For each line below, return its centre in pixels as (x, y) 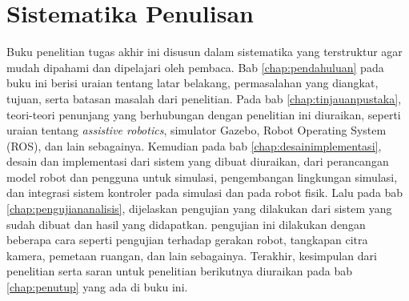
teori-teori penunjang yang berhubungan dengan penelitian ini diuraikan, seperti (204, 114)
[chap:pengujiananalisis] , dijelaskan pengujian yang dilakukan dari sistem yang (199, 209)
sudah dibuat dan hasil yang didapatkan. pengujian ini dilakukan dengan (186, 224)
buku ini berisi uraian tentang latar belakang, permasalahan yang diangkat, (192, 83)
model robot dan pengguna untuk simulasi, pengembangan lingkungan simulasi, (202, 177)
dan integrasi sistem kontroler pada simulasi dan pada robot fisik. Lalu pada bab (205, 193)
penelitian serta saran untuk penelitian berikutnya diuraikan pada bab (180, 271)
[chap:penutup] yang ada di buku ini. (97, 287)
